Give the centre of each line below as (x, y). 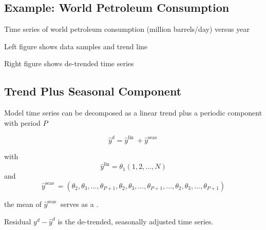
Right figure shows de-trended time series (69, 63)
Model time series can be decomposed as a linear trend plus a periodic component (133, 113)
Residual (18, 221)
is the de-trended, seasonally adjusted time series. (136, 221)
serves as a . (79, 204)
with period (22, 122)
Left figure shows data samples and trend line (76, 46)
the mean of (23, 204)
